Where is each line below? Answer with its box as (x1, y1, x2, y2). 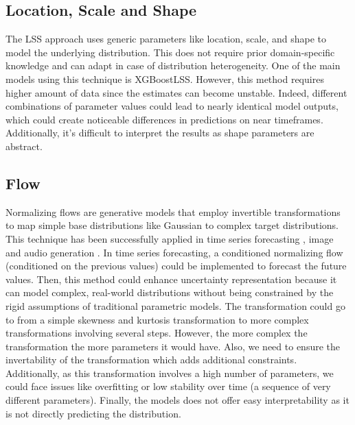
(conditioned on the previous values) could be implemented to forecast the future (5, 258, 347, 273)
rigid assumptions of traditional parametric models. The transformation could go (5, 298, 345, 313)
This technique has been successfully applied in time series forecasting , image (5, 231, 334, 245)
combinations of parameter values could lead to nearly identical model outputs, (5, 99, 339, 113)
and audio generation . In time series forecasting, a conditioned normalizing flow (5, 245, 343, 259)
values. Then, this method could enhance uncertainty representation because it (5, 271, 337, 286)
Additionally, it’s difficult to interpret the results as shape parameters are (5, 125, 314, 140)
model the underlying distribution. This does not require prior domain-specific (5, 45, 335, 59)
